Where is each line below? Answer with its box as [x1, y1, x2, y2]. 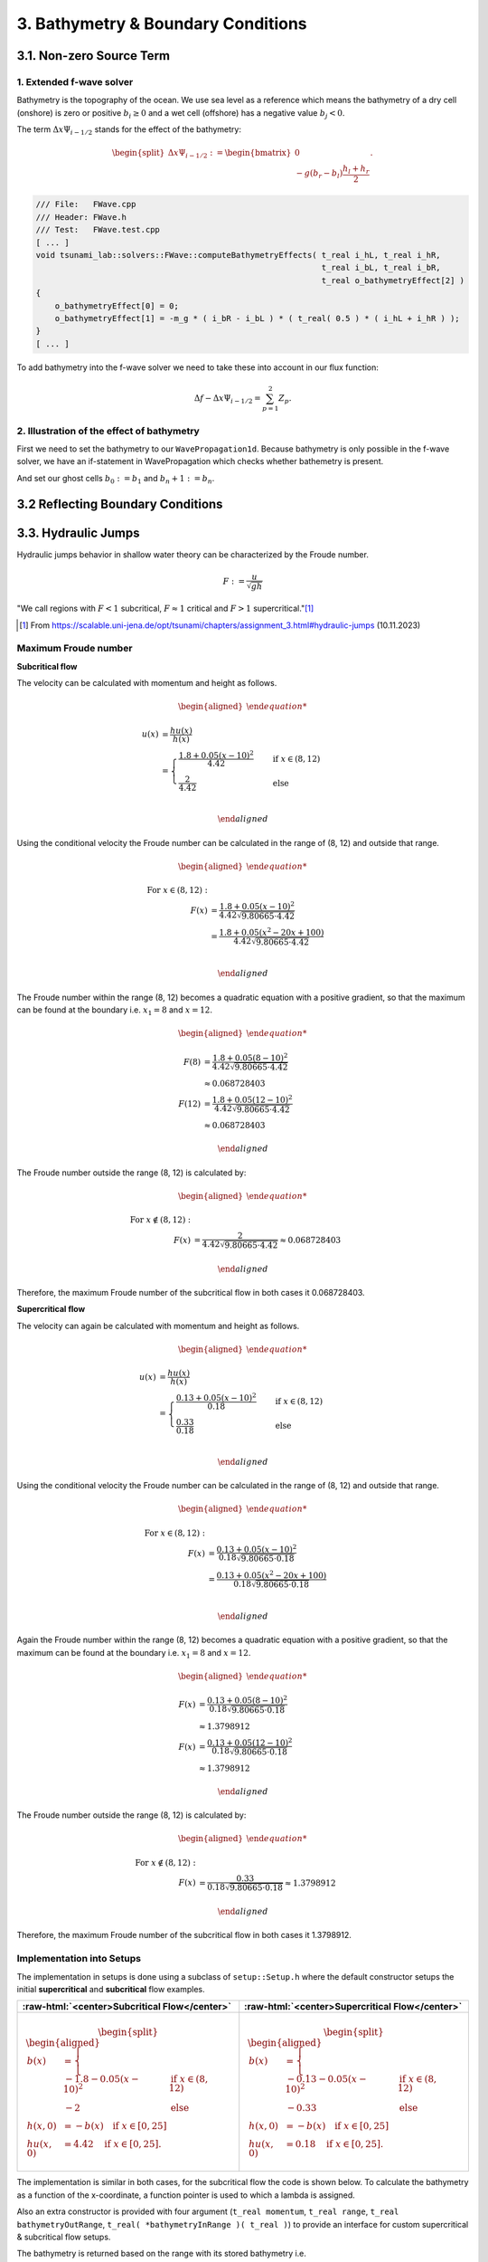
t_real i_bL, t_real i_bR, [321, 262, 442, 273]
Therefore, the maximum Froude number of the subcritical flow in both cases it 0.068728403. [16, 1287, 365, 1297]
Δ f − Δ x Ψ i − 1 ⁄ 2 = [194, 393, 261, 405]
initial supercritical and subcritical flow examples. [16, 1983, 205, 1994]
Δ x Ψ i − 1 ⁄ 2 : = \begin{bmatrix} [167, 147, 292, 160]
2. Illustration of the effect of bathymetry [16, 424, 201, 437]
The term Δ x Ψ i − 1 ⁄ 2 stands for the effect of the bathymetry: [16, 124, 241, 137]
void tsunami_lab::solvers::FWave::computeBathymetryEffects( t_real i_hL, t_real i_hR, [35, 250, 442, 260]
